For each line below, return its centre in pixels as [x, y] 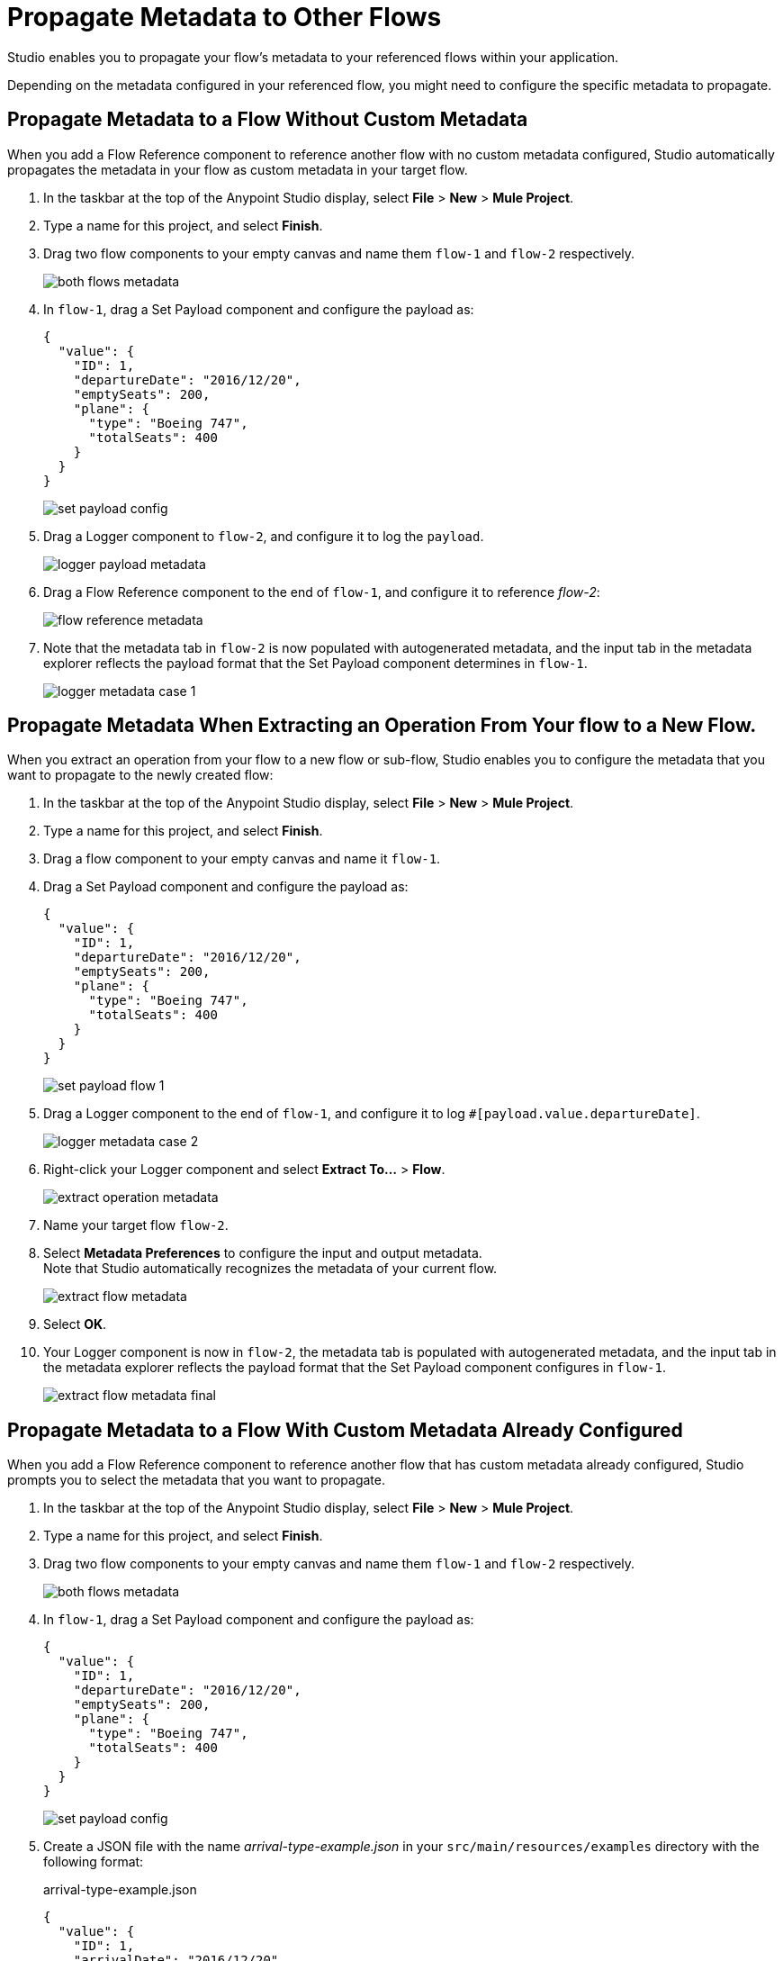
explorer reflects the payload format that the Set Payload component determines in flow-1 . [315, 663]
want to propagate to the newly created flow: [140, 775]
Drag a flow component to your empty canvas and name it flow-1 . [242, 859]
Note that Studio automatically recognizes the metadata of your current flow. [270, 1269]
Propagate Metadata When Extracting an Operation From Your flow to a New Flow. [382, 726]
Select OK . [75, 1324]
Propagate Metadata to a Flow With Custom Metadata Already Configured [345, 1430]
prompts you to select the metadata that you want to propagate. [196, 1480]
